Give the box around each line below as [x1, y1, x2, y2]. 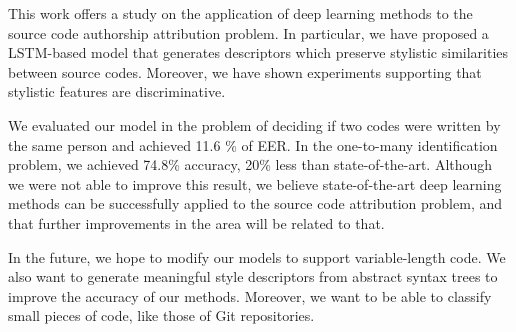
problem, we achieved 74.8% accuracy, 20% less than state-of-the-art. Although [8, 154, 493, 175]
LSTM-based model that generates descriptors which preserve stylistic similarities [8, 42, 509, 63]
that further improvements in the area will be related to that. [8, 212, 385, 233]
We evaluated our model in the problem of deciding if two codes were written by [8, 114, 501, 135]
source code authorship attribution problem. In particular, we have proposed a [8, 22, 489, 43]
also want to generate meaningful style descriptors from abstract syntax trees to [8, 266, 498, 287]
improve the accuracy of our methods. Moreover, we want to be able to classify [8, 285, 492, 306]
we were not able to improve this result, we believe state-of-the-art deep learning [8, 173, 502, 194]
